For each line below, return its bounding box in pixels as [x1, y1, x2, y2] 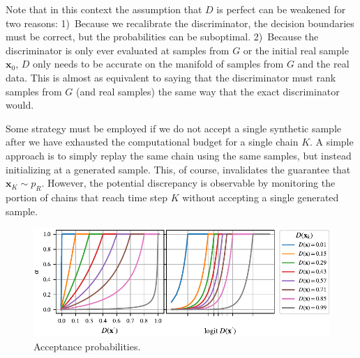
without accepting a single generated [182, 189, 339, 204]
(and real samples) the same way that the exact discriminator [76, 84, 340, 98]
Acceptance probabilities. [33, 338, 141, 353]
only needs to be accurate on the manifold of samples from [33, 56, 284, 71]
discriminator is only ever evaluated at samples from [6, 42, 230, 57]
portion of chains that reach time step [6, 189, 168, 204]
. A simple [310, 134, 354, 149]
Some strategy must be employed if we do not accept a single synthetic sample [6, 120, 342, 135]
